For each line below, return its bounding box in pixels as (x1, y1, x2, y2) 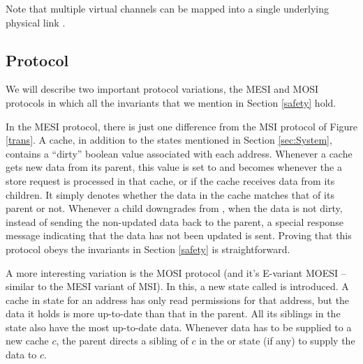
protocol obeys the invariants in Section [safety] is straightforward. (6, 241, 290, 256)
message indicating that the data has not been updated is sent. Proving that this (6, 228, 352, 243)
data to (6, 347, 37, 362)
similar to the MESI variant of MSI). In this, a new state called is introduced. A (6, 279, 349, 294)
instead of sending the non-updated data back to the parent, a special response (6, 214, 343, 229)
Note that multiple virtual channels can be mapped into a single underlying (6, 1, 329, 15)
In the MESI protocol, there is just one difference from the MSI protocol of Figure (6, 119, 358, 133)
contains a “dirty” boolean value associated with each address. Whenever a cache (6, 146, 353, 160)
